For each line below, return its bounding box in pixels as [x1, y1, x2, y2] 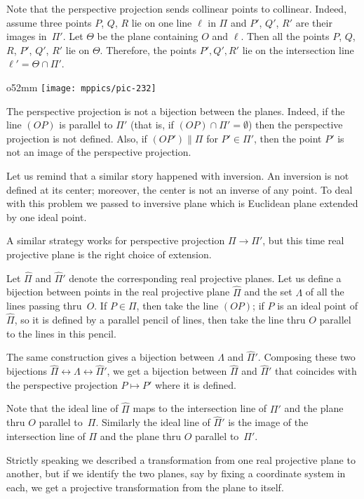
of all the [305, 284, 344, 299]
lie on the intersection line [242, 42, 354, 57]
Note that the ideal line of [6, 401, 119, 415]
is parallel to [59, 117, 113, 132]
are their [295, 15, 332, 29]
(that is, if [130, 117, 174, 132]
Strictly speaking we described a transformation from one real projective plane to [6, 452, 356, 467]
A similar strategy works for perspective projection [6, 233, 225, 248]
